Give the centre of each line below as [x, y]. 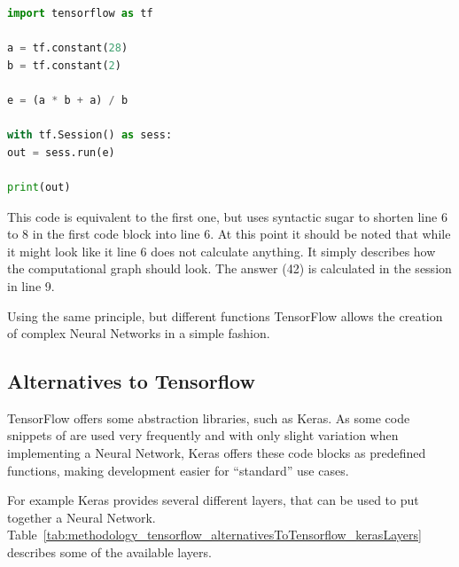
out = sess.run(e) [61, 152]
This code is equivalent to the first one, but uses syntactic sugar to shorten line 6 [227, 216]
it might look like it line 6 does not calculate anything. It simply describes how [222, 251]
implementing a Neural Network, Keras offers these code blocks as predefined [217, 453]
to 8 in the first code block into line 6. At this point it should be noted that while [229, 234]
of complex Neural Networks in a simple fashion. [139, 333]
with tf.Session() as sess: [90, 135]
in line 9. [31, 285]
